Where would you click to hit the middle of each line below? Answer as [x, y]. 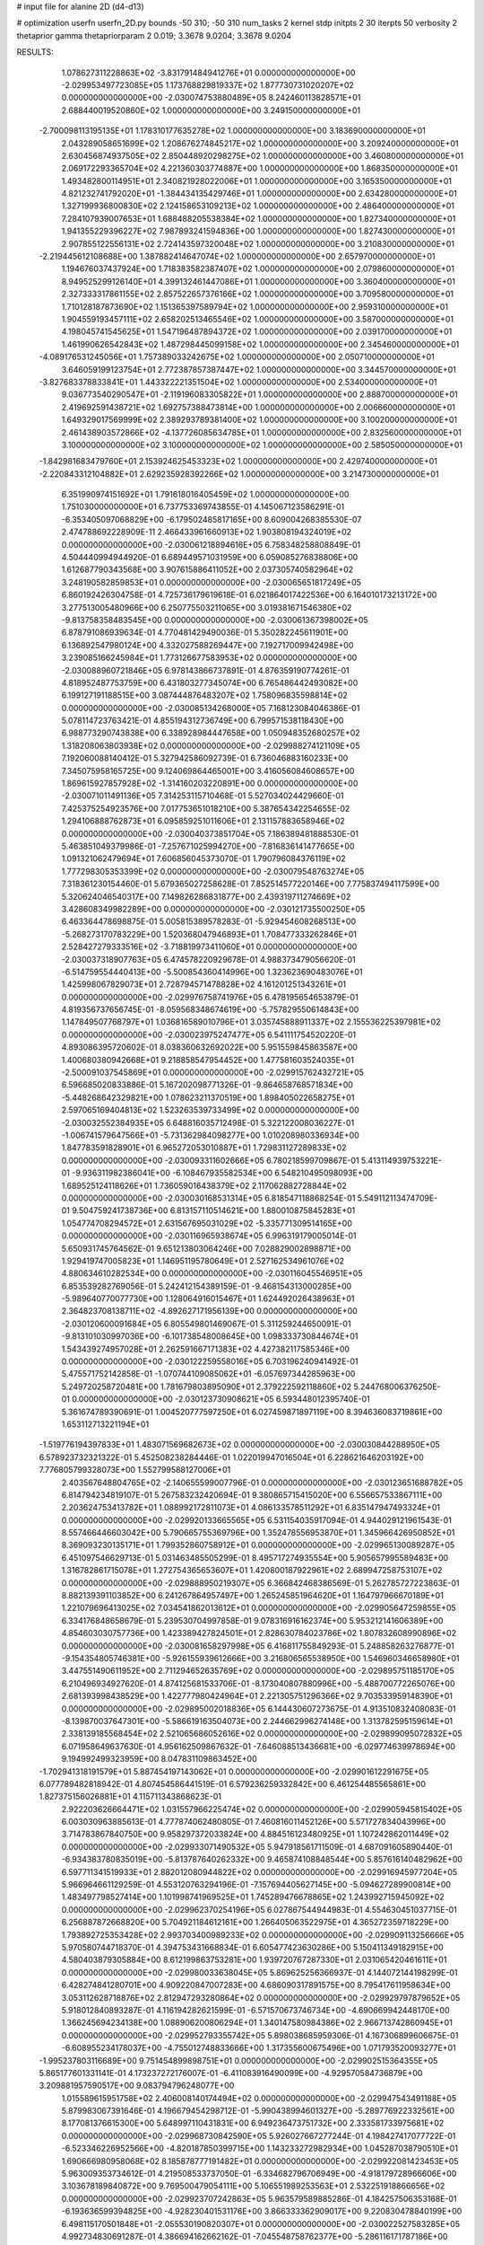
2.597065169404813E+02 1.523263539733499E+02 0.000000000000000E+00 [211, 1110]
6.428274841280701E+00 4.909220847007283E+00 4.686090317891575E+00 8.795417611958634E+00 [256, 1985]
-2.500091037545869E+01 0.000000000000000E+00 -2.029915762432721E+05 [213, 1072]
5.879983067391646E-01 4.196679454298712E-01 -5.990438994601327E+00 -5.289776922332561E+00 [258, 2111]
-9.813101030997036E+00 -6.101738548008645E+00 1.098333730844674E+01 [210, 1336]
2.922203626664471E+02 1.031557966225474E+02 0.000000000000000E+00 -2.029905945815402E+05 [262, 1809]
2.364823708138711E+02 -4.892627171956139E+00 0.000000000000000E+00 [209, 1311]
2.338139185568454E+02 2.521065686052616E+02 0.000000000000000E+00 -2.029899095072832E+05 [262, 1734]
